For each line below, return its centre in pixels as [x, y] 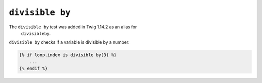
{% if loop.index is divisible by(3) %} [68, 55]
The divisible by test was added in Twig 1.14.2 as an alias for [73, 27]
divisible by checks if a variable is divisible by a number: [69, 42]
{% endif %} [33, 69]
